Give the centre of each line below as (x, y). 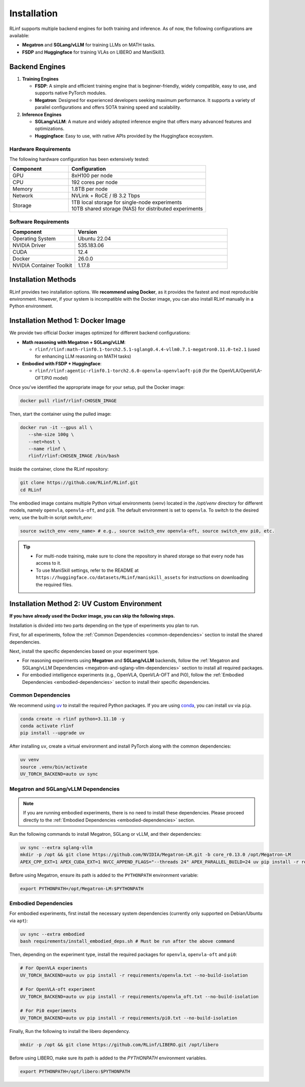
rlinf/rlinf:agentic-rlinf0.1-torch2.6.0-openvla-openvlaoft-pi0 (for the (126, 371)
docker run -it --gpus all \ (56, 427)
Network (23, 196)
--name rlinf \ (47, 449)
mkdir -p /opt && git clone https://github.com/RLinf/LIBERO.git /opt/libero (119, 1044)
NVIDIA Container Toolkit (42, 266)
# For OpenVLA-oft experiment (58, 989)
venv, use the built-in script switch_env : (51, 517)
